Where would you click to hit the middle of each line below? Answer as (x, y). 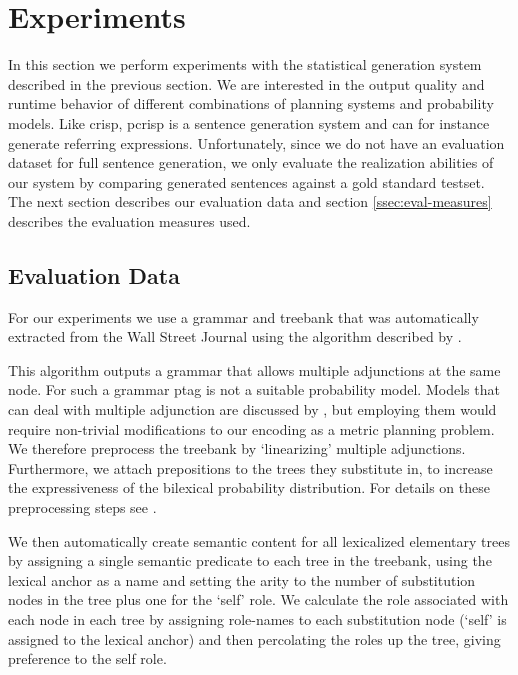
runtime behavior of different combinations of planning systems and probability (251, 103)
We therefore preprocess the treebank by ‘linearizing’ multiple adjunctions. (237, 448)
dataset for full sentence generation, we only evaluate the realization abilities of (251, 162)
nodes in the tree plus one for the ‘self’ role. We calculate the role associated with (258, 599)
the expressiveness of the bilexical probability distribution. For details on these (249, 487)
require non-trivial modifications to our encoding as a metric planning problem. (251, 428)
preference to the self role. (87, 658)
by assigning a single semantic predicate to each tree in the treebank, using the (250, 560)
